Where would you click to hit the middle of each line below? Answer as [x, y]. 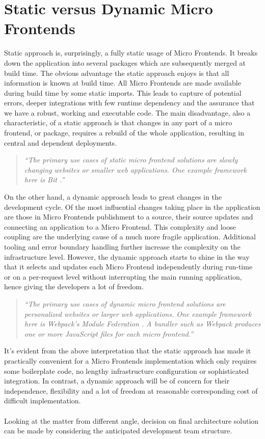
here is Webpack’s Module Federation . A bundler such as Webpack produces [142, 324]
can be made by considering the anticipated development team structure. [118, 431]
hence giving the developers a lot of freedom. [74, 286]
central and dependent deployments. [61, 142]
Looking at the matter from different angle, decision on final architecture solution [131, 420]
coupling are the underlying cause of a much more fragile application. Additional [130, 237]
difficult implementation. [43, 401]
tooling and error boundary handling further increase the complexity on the [122, 246]
